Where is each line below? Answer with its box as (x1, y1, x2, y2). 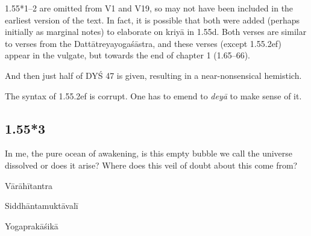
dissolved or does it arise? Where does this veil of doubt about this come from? (5, 158, 298, 171)
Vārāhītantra (5, 179, 53, 191)
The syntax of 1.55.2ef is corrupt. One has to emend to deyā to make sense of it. (5, 89, 302, 102)
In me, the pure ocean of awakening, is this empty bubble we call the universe (5, 147, 293, 160)
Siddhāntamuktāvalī (5, 199, 78, 212)
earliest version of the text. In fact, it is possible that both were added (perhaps (5, 13, 300, 26)
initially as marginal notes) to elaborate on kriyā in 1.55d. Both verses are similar (5, 25, 307, 38)
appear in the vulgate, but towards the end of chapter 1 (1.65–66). (5, 49, 250, 61)
